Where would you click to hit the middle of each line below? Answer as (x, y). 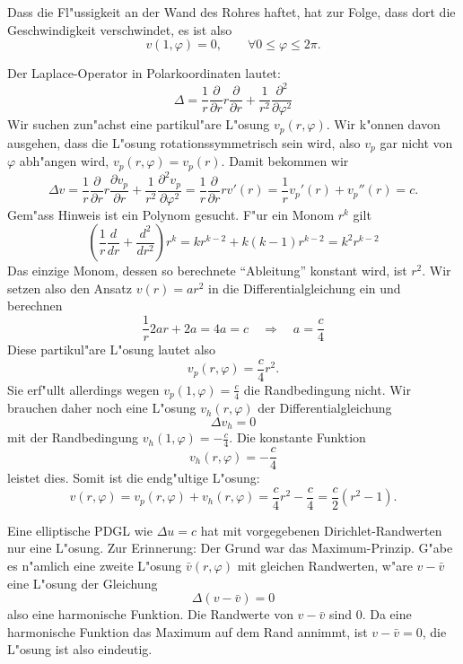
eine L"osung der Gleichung (83, 583)
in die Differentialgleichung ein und (305, 288)
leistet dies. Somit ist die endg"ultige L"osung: (134, 478)
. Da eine (387, 614)
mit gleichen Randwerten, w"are (325, 566)
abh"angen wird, (64, 161)
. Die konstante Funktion (297, 437)
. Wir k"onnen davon (383, 124)
